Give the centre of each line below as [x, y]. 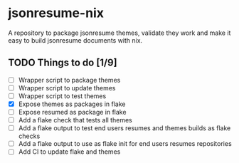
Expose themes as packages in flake [72, 104]
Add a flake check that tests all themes [75, 120]
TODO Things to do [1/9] [63, 63]
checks [29, 136]
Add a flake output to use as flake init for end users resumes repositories [125, 144]
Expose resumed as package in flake [72, 112]
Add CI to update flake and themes [69, 152]
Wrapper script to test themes [62, 96]
